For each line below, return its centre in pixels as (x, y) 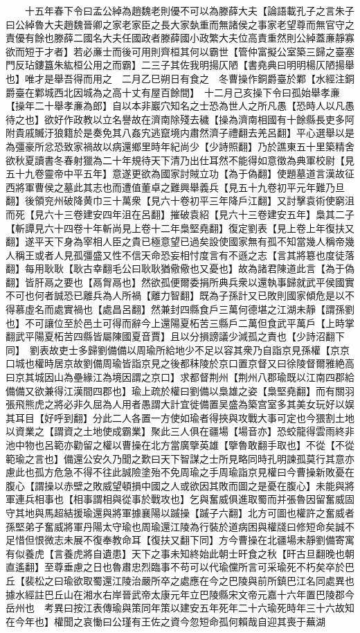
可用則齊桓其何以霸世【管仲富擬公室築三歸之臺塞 (243, 51)
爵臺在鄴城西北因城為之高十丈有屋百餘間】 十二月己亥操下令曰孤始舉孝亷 (173, 92)
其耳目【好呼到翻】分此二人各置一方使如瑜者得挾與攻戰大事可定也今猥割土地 (180, 417)
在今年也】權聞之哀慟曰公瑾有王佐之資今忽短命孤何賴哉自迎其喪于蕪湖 (165, 621)
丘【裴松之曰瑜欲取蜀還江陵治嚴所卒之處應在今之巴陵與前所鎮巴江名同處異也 (180, 580)
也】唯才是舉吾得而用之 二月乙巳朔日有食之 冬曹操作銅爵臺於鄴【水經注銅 (180, 78)
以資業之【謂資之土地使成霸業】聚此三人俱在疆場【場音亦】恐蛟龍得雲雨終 (175, 431)
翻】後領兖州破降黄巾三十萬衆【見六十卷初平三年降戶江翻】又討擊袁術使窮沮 (180, 200)
